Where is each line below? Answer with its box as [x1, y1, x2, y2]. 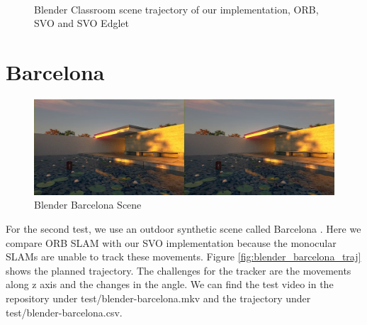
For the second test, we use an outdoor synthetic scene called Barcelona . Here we [6, 221, 361, 236]
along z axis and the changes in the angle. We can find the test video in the [6, 277, 334, 292]
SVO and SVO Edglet [34, 16, 129, 31]
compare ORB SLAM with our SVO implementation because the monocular [6, 235, 337, 250]
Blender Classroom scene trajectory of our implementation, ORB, [34, 1, 319, 16]
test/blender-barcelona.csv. [6, 304, 123, 319]
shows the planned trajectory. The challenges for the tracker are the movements [6, 263, 351, 277]
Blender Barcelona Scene [34, 197, 142, 212]
